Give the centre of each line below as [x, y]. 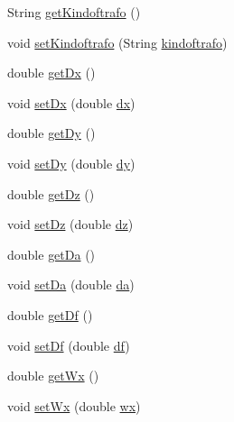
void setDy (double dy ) [71, 163]
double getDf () [50, 314]
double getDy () [51, 133]
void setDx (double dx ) [71, 102]
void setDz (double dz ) [70, 224]
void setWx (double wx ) [74, 405]
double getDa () [51, 254]
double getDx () [51, 73]
